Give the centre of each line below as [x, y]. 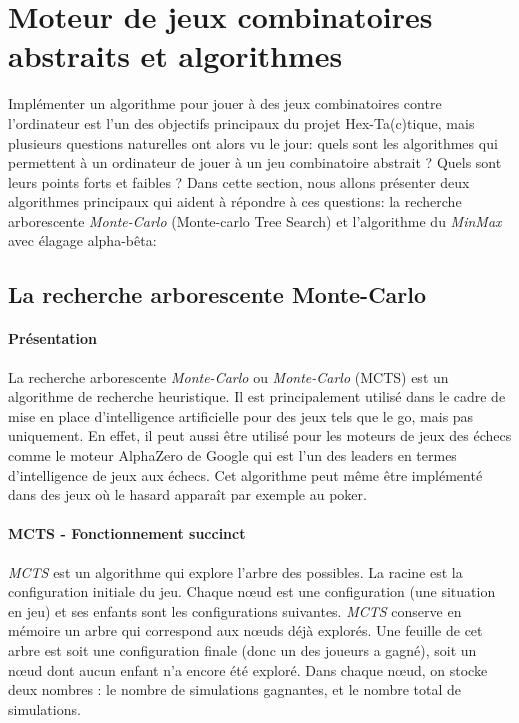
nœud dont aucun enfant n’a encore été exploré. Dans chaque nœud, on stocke [248, 669]
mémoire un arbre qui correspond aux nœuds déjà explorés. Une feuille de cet [245, 630]
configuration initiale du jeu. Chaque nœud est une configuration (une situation [252, 591]
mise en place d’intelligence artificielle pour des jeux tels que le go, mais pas [241, 415]
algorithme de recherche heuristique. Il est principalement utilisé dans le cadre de [257, 396]
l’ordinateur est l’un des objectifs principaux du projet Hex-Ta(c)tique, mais [241, 122]
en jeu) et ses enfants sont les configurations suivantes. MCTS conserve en [235, 610]
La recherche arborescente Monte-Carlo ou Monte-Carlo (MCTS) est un [228, 376]
